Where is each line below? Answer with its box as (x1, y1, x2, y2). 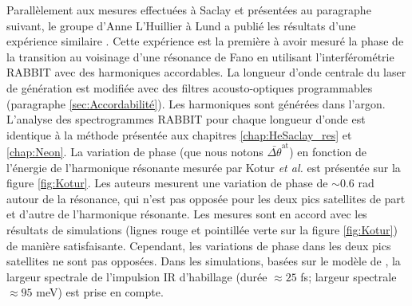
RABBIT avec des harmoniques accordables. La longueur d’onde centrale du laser (6, 64, 406, 80)
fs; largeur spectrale (300, 268, 397, 284)
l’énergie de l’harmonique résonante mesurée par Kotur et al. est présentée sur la (6, 159, 401, 175)
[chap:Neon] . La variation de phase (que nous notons (6, 143, 263, 160)
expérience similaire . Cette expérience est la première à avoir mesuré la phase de (6, 33, 404, 49)
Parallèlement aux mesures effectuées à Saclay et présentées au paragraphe (6, 2, 371, 18)
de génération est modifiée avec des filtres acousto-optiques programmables (6, 79, 373, 96)
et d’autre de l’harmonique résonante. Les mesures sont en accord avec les (6, 206, 367, 222)
